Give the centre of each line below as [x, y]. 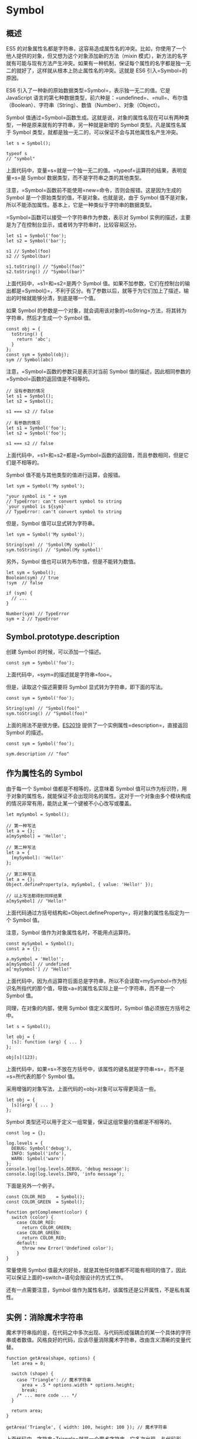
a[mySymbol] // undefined [38, 964]
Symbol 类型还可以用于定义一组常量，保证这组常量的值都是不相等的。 [90, 1121]
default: [27, 1243]
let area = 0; [28, 1364]
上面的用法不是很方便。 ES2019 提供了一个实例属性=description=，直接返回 [97, 725]
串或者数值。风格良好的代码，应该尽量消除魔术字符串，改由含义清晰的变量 [96, 1340]
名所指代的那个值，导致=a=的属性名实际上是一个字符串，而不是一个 [93, 988]
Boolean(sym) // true [33, 578]
